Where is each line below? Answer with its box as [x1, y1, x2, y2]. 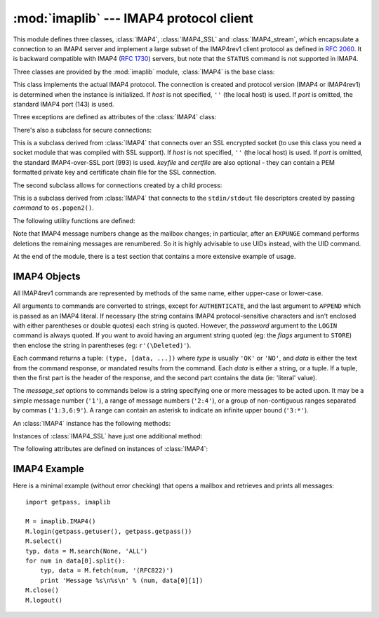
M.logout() [25, 596, 63, 604]
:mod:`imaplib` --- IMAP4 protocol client [13, 11, 254, 26]
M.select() [25, 537, 63, 545]
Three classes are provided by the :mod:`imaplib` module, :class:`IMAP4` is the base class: [13, 67, 275, 76]
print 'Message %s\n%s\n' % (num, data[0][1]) [39, 576, 204, 584]
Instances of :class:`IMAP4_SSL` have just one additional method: [13, 431, 203, 440]
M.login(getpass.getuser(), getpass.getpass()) [25, 527, 192, 535]
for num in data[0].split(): [25, 556, 126, 565]
